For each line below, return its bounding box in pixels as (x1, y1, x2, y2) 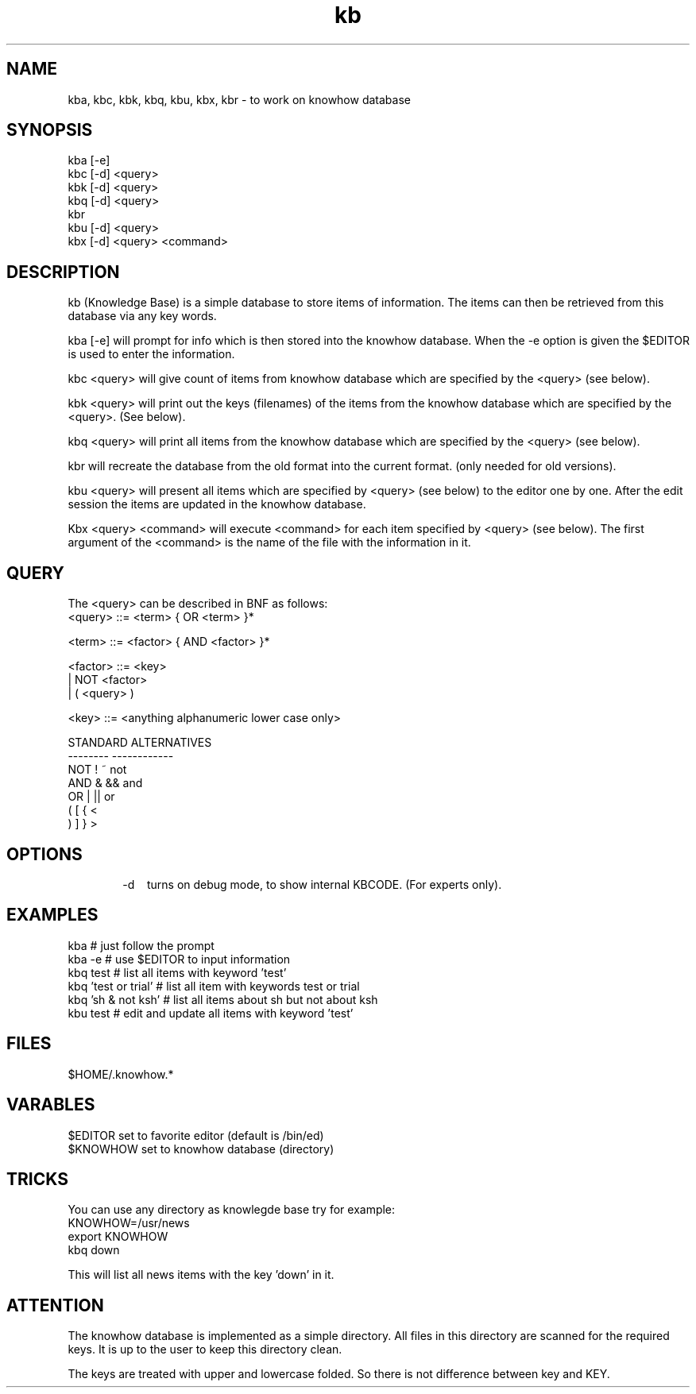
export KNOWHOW (68, 1230, 168, 1244)
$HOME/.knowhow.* (68, 1067, 174, 1081)
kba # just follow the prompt (68, 938, 215, 952)
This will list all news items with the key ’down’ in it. (68, 1268, 334, 1282)
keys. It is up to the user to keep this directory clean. (68, 1342, 342, 1357)
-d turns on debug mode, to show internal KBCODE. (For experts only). (122, 877, 502, 891)
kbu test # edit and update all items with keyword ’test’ (68, 1006, 354, 1020)
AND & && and (68, 776, 143, 790)
